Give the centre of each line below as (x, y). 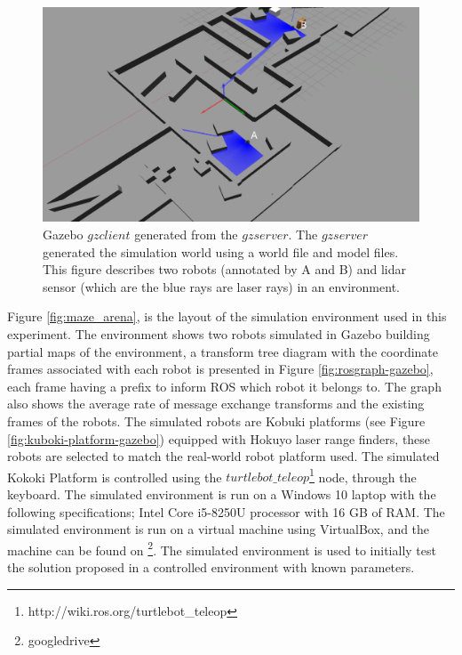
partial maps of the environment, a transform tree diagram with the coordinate (223, 351)
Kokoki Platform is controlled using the (115, 477)
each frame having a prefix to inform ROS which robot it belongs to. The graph (224, 386)
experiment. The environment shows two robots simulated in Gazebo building (219, 333)
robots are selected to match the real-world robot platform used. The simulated (223, 456)
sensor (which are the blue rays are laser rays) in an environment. (221, 286)
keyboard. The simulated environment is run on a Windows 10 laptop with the (222, 493)
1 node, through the (363, 475)
